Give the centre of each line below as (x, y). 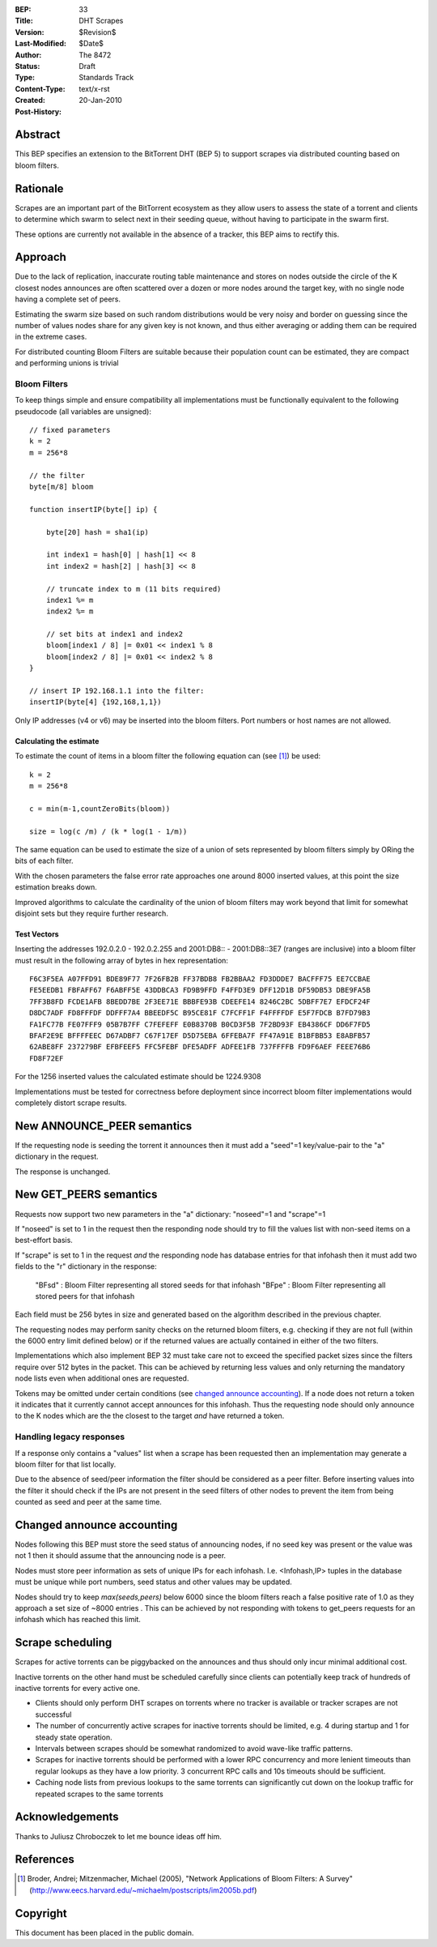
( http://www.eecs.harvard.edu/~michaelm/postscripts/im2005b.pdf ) (143, 1890)
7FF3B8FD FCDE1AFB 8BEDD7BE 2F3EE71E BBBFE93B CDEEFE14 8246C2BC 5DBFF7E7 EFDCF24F (200, 1001)
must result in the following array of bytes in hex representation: (121, 960)
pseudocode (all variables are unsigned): (83, 411)
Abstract (38, 135)
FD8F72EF (47, 1058)
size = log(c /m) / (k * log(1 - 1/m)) (108, 831)
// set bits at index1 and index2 (115, 634)
